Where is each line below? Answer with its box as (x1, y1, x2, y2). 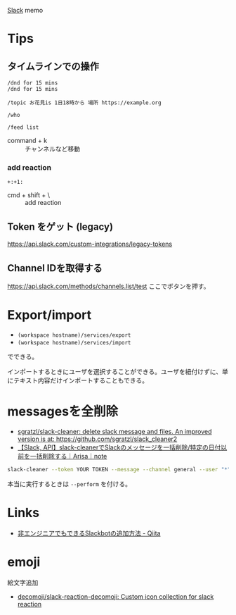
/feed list (7, 124, 39, 131)
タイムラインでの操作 (7, 60, 100, 73)
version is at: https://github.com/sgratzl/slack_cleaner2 (17, 435, 178, 443)
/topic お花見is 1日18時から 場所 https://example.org (7, 99, 162, 106)
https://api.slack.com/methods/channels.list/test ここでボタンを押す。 (7, 282, 210, 290)
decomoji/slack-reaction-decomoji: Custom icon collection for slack (17, 592, 214, 601)
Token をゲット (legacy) (7, 220, 114, 232)
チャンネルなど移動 (25, 144, 81, 153)
